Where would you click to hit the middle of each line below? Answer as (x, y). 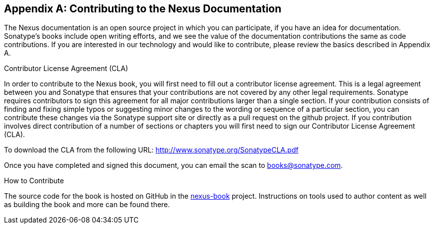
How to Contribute (34, 181)
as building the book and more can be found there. (87, 205)
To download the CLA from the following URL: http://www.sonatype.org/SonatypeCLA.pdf (151, 150)
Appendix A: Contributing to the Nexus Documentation (143, 9)
